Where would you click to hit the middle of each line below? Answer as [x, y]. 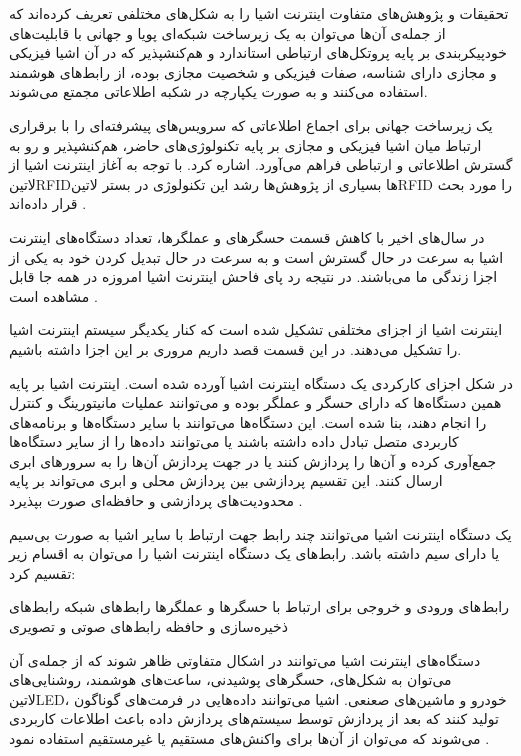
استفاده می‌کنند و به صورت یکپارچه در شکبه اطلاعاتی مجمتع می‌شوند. [218, 91]
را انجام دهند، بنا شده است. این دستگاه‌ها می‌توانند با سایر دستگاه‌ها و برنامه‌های [248, 421]
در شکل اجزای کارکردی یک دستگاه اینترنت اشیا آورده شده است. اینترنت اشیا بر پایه [261, 382]
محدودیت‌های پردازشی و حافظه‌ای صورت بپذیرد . [156, 500]
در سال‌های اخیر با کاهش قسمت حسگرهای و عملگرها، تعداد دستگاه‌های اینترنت [247, 236]
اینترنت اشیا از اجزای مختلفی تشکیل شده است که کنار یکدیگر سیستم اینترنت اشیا [256, 329]
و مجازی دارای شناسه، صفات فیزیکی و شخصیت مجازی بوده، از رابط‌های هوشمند [253, 71]
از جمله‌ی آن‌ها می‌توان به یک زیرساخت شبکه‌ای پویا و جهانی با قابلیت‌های [227, 32]
